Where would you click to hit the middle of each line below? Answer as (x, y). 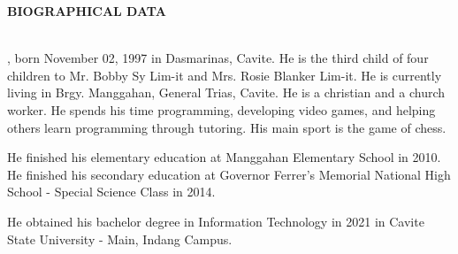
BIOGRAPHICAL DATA (87, 11)
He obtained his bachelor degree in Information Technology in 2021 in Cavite (216, 221)
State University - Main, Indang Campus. (120, 239)
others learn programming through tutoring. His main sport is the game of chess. (227, 127)
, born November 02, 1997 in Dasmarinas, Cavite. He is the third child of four (218, 58)
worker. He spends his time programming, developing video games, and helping (221, 109)
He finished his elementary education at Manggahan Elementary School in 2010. (224, 157)
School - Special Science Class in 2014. (111, 192)
